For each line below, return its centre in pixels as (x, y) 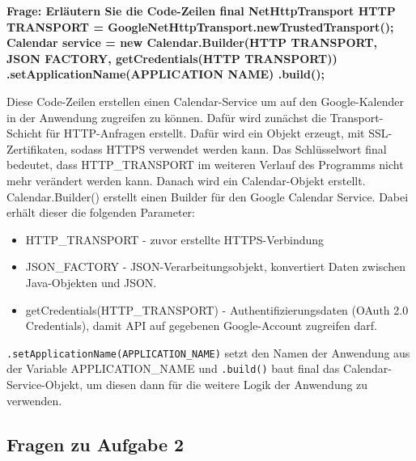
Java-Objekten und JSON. (91, 282)
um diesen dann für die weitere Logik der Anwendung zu (227, 384)
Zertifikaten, (37, 148)
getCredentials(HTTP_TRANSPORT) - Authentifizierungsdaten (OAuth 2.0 (217, 309)
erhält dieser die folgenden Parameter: (101, 212)
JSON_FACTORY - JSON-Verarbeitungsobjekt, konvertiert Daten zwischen (215, 266)
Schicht (24, 133)
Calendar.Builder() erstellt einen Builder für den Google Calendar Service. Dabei (208, 196)
